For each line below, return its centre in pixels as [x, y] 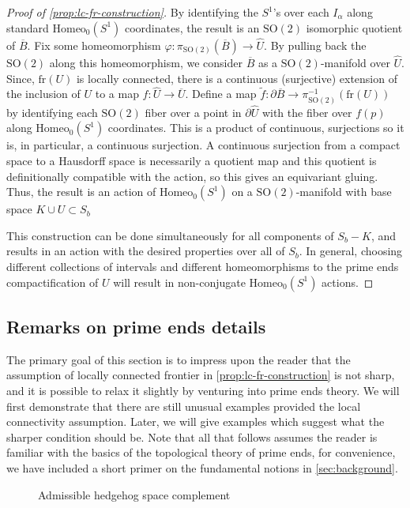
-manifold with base [344, 192]
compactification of [53, 282]
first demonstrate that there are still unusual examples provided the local [184, 406]
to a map [117, 94]
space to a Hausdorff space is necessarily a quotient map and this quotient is [192, 160]
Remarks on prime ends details [136, 326]
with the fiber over [307, 112]
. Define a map [221, 94]
